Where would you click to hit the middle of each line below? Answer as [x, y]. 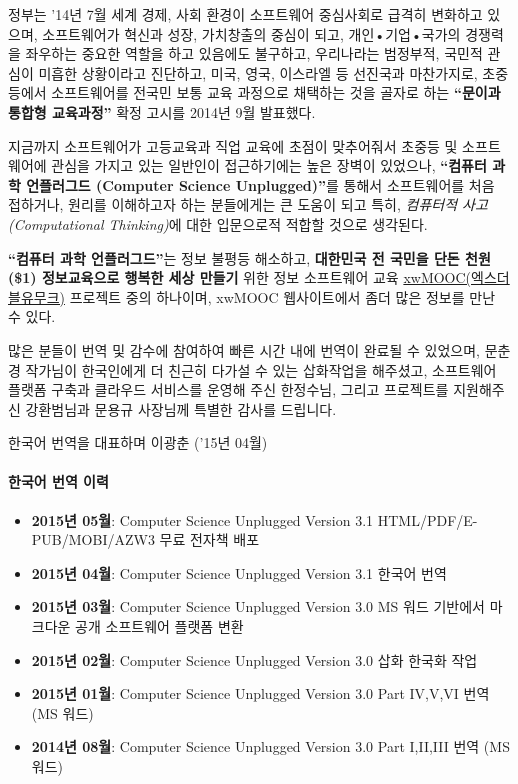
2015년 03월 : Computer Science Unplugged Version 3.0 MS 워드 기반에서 [258, 606]
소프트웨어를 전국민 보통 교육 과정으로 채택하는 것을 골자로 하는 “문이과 [276, 92]
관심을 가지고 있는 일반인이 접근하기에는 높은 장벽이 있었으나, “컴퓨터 [269, 165]
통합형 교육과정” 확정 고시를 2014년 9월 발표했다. [162, 111]
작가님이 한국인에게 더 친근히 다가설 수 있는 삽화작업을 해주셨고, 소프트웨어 [261, 369]
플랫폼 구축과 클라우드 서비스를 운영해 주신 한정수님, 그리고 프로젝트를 [228, 389]
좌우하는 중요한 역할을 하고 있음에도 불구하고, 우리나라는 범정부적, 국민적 [254, 53]
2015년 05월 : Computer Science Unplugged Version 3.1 [202, 519]
